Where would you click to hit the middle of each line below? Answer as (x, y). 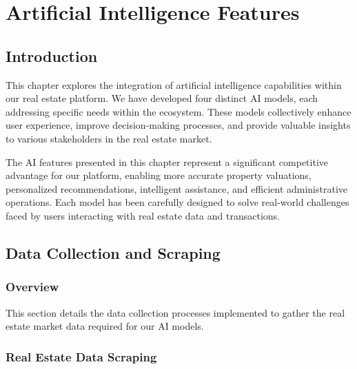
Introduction (52, 55)
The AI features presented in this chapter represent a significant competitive (167, 161)
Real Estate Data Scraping (81, 356)
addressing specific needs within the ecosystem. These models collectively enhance (178, 111)
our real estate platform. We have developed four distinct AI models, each (162, 98)
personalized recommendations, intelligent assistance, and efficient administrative (177, 188)
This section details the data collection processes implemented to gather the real (175, 312)
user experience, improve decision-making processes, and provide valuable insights (178, 125)
